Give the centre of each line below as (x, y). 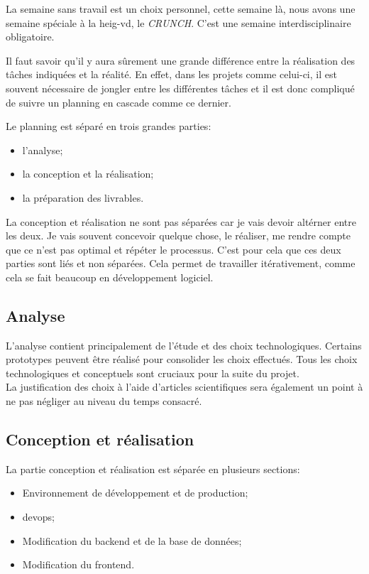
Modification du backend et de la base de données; (132, 540)
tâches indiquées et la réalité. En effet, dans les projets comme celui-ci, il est (171, 74)
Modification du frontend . (78, 564)
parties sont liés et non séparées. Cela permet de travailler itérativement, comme (181, 263)
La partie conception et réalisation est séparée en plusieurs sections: (153, 469)
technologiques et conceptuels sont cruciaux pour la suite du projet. (153, 373)
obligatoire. (30, 37)
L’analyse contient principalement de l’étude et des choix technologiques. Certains (184, 345)
